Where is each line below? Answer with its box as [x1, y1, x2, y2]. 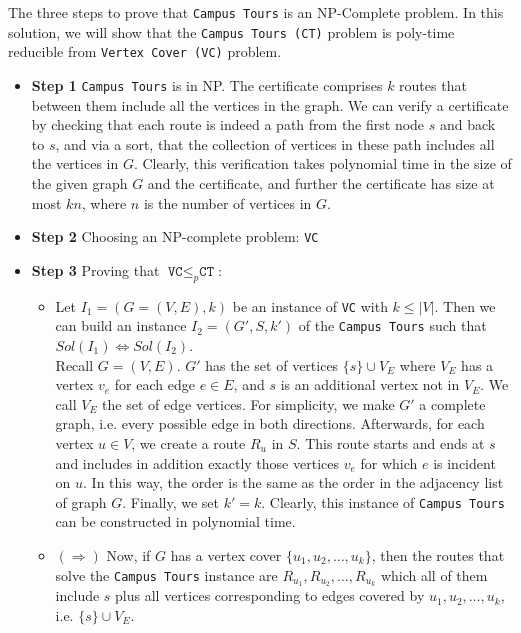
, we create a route [131, 432, 246, 453]
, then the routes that [371, 544, 505, 565]
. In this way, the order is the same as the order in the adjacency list [83, 472, 504, 493]
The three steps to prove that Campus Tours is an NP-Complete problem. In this [8, 2, 504, 22]
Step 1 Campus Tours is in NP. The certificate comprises [31, 74, 383, 95]
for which [360, 452, 418, 473]
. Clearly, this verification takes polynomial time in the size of [133, 153, 512, 174]
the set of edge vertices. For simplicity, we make [102, 393, 395, 414]
